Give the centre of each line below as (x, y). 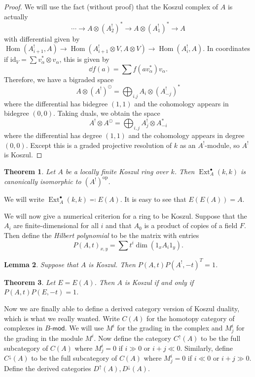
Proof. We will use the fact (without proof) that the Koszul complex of (111, 6)
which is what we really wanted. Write (62, 318)
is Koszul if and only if (159, 282)
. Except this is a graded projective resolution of (99, 145)
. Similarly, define (207, 348)
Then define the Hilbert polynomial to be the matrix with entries (102, 235)
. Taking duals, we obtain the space (107, 113)
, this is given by (84, 59)
